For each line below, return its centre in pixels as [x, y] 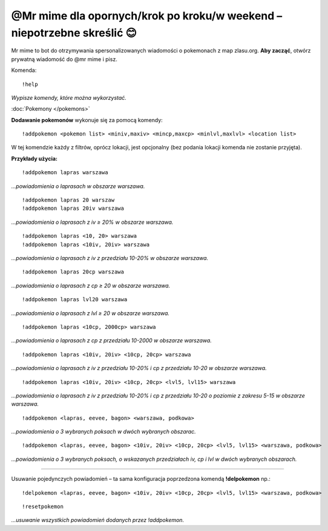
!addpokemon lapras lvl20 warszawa [75, 300]
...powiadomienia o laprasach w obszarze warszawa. [78, 186]
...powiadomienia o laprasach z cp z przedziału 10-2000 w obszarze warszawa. [111, 340]
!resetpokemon [43, 507]
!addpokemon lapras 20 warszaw [68, 200]
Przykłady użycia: [34, 158]
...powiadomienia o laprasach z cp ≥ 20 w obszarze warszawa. [91, 285]
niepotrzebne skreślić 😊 [74, 33]
